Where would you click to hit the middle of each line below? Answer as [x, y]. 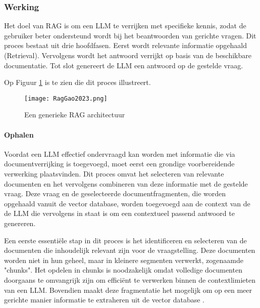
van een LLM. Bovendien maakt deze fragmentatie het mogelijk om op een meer [128, 290]
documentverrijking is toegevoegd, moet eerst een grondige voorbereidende [119, 164]
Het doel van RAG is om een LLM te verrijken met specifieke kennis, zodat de [125, 26]
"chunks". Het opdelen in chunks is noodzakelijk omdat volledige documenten [123, 270]
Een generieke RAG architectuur [75, 115]
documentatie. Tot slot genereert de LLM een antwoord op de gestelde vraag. [124, 65]
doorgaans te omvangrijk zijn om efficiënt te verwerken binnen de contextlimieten [130, 279]
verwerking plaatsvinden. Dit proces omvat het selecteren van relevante [114, 174]
